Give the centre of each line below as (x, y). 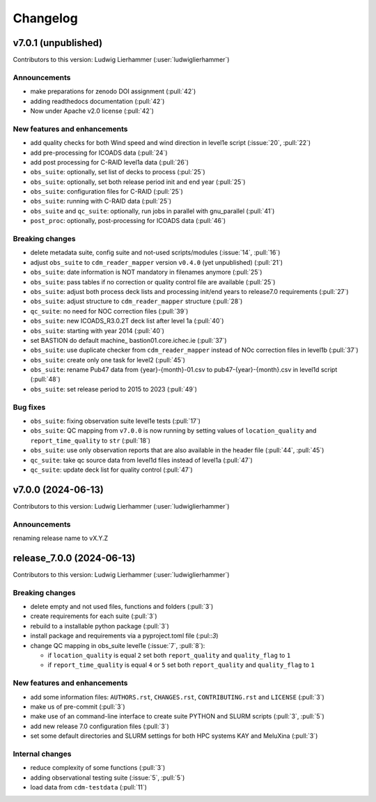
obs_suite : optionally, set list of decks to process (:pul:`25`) (118, 172)
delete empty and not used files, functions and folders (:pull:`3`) (122, 607)
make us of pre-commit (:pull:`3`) (78, 707)
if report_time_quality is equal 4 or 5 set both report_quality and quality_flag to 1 (181, 665)
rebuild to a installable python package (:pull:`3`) (100, 626)
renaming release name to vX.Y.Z (61, 538)
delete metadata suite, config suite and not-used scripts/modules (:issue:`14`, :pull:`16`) (155, 253)
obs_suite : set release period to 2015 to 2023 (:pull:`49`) (114, 389)
